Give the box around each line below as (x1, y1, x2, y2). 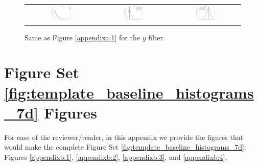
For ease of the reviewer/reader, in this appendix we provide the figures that (4, 131, 244, 142)
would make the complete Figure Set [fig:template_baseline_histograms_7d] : (4, 141, 246, 152)
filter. (148, 32, 165, 42)
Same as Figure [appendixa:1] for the (25, 32, 140, 42)
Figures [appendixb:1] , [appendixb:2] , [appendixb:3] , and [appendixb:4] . (4, 151, 227, 162)
